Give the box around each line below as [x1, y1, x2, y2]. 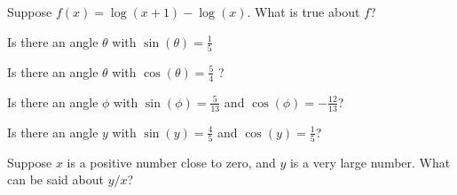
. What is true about [247, 3, 360, 20]
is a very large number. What [289, 152, 451, 171]
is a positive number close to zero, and [67, 152, 276, 171]
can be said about [7, 170, 104, 189]
